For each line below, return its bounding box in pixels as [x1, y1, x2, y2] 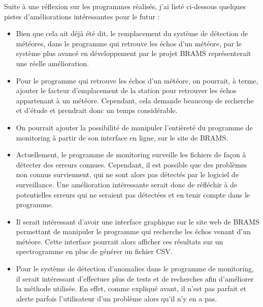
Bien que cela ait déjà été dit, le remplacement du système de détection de [16, 28, 248, 39]
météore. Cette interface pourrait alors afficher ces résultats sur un [16, 236, 223, 246]
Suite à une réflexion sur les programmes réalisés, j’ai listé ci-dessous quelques [4, 1, 246, 11]
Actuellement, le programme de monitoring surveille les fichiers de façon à [16, 149, 246, 160]
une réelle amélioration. [16, 58, 89, 68]
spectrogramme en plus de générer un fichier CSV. [16, 246, 173, 257]
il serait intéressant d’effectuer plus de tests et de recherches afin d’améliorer [16, 273, 254, 284]
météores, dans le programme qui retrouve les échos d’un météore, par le [16, 38, 242, 48]
